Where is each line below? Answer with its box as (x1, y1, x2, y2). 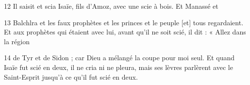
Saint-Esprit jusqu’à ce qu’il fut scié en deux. (4, 71, 138, 82)
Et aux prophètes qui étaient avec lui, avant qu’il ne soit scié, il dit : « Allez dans (4, 27, 246, 37)
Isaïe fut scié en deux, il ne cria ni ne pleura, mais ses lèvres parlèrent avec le (4, 62, 233, 72)
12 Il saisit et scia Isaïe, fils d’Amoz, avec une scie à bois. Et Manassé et (4, 1, 218, 11)
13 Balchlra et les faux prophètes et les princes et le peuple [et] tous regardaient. (4, 17, 244, 27)
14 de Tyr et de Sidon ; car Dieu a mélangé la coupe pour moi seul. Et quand (4, 52, 235, 63)
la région (4, 36, 30, 46)
